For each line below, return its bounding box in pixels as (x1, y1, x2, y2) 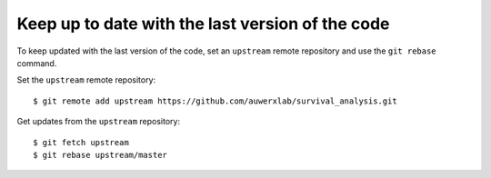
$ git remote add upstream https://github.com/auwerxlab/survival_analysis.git (33, 95, 397, 106)
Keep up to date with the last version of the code (16, 14, 390, 34)
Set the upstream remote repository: (16, 74, 156, 85)
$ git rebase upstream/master (33, 150, 168, 160)
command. (16, 57, 57, 68)
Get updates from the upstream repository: (16, 116, 181, 127)
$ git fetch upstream (33, 137, 129, 147)
